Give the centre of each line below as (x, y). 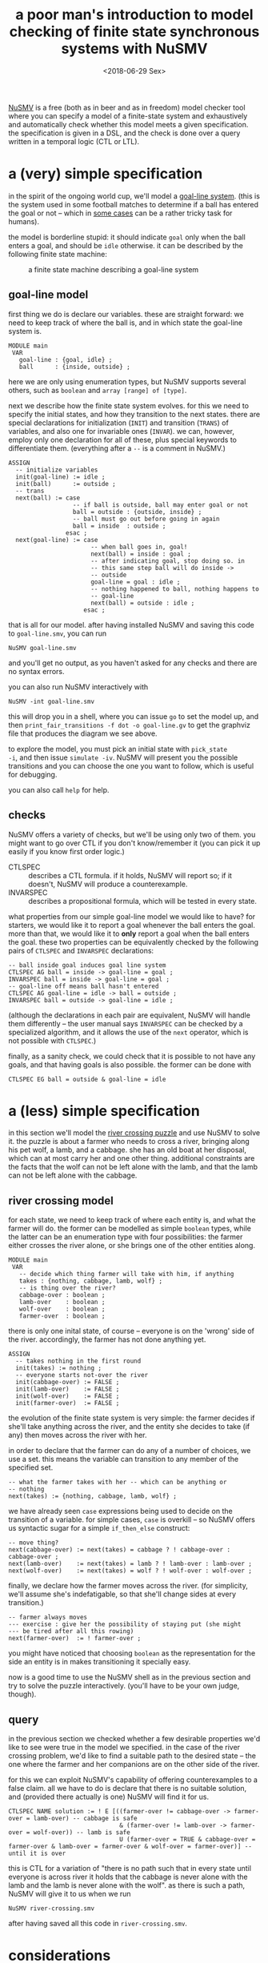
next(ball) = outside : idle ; (143, 603)
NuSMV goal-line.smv (43, 648)
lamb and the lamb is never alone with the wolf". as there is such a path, (127, 1885)
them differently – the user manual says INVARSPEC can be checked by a (126, 1023)
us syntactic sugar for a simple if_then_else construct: (99, 1528)
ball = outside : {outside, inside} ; (137, 512)
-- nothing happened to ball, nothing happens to (175, 589)
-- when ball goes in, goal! (139, 547)
